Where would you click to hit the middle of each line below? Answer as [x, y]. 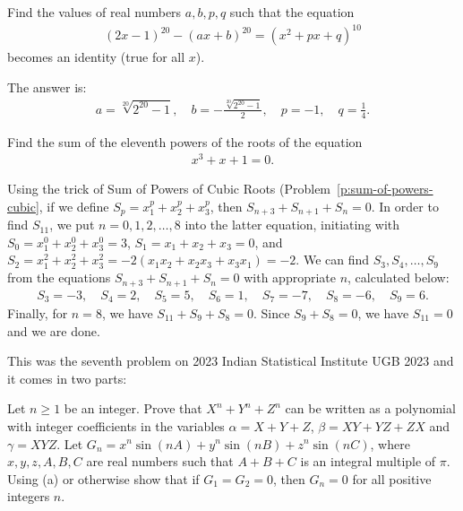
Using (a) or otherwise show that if [103, 478]
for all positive [392, 478]
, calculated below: [399, 277]
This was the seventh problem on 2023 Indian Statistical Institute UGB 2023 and [231, 361]
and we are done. [54, 330]
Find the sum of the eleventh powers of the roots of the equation [185, 141]
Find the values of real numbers [94, 12]
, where [390, 443]
